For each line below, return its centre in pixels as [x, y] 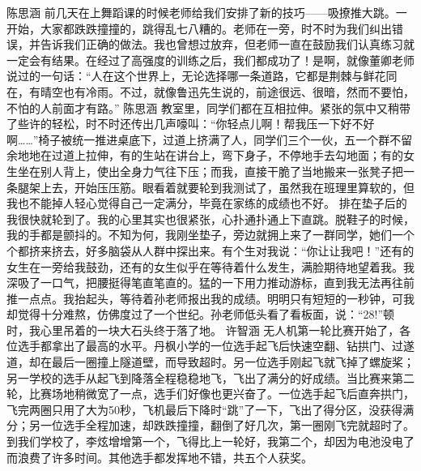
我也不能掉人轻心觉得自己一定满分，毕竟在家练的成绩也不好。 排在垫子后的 [207, 203]
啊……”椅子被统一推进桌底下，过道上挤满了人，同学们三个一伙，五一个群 [198, 139]
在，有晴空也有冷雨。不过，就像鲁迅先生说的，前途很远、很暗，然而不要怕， [210, 91]
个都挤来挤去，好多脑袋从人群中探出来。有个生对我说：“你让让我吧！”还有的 [210, 250]
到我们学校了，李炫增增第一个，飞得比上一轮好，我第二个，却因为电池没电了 [210, 441]
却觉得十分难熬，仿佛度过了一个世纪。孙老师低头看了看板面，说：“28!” [195, 314]
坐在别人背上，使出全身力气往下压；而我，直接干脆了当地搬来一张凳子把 [210, 171]
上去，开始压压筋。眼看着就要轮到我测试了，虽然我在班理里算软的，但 [227, 187]
